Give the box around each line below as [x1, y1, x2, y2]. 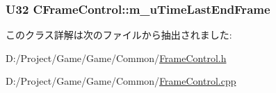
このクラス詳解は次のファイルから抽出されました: [6, 28, 232, 42]
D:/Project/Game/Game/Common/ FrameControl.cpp [6, 74, 236, 88]
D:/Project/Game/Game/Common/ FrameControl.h [6, 50, 227, 65]
